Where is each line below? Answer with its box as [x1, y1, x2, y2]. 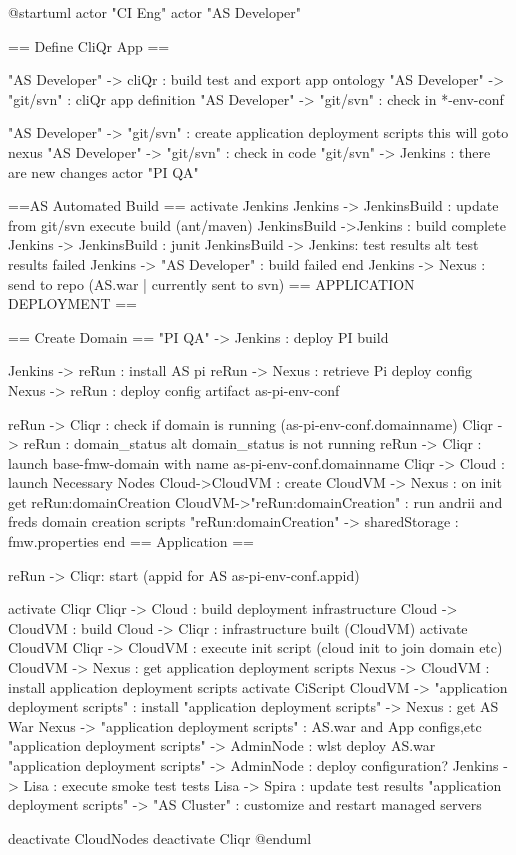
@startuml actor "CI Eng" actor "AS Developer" [8, 2, 302, 22]
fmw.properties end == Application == [8, 531, 254, 552]
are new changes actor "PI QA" [8, 161, 199, 182]
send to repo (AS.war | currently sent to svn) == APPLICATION [8, 273, 415, 294]
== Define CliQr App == [8, 35, 170, 56]
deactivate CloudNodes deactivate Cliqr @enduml [8, 827, 312, 848]
